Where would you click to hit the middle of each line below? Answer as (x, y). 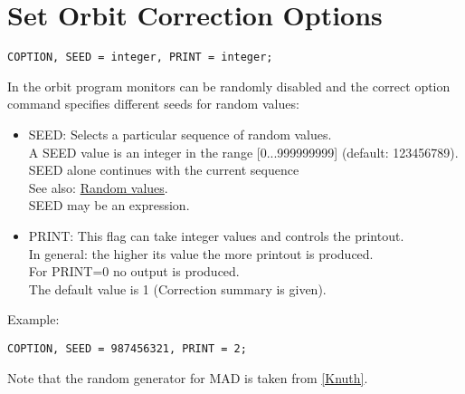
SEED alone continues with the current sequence (164, 170)
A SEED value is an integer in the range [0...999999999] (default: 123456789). (243, 152)
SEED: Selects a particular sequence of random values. (180, 134)
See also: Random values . (98, 187)
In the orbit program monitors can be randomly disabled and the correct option (229, 86)
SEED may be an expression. (109, 205)
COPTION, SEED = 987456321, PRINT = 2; (127, 348)
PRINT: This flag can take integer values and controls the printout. (216, 235)
